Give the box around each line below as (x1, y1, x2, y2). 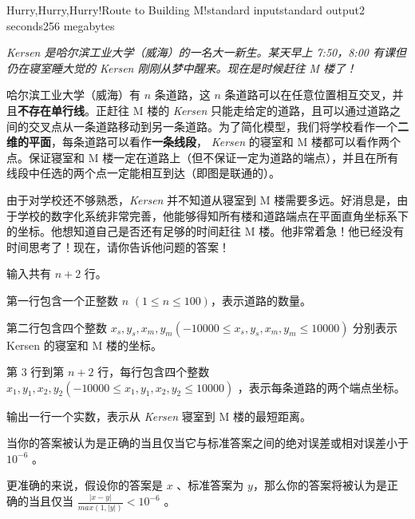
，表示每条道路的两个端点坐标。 (237, 378, 405, 395)
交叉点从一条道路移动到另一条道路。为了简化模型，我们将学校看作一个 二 (28, 117, 409, 134)
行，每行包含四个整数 (97, 363, 210, 380)
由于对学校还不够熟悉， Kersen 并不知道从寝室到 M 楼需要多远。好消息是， (6, 191, 397, 208)
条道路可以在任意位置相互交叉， (224, 86, 393, 103)
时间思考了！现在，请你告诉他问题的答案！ (6, 238, 230, 255)
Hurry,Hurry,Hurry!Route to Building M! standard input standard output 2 (6, 2, 366, 18)
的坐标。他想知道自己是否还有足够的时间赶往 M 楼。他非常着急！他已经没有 (6, 223, 405, 240)
